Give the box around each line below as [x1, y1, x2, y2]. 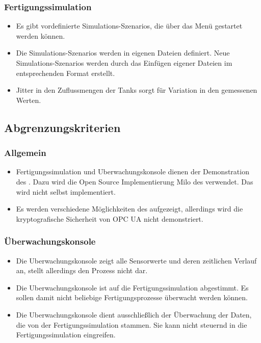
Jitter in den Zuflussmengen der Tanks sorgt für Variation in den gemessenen [16, 85, 257, 95]
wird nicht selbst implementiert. [16, 186, 116, 197]
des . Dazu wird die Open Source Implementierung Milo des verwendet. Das [16, 176, 253, 187]
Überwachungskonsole [4, 235, 96, 248]
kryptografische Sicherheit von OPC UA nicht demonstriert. [16, 213, 203, 224]
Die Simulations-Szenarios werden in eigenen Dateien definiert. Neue [16, 47, 230, 58]
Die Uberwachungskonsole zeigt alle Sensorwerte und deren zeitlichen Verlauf [16, 255, 257, 266]
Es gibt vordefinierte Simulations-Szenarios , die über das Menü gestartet [16, 20, 243, 31]
